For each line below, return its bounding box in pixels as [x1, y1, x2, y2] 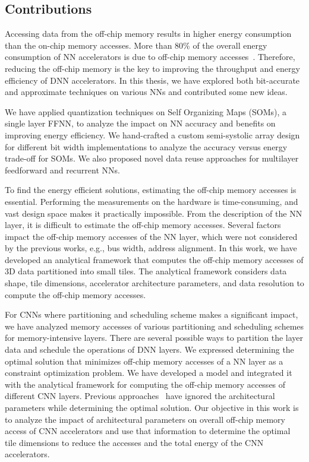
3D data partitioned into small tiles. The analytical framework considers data [5, 265, 287, 277]
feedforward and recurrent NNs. [5, 163, 120, 176]
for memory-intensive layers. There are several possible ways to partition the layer [5, 331, 303, 344]
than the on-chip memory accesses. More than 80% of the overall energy [5, 39, 267, 51]
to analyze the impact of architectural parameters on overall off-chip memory [5, 413, 285, 425]
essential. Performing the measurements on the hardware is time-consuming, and [5, 195, 298, 207]
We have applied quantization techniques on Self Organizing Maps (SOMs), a [5, 105, 286, 118]
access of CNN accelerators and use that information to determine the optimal [5, 425, 291, 437]
